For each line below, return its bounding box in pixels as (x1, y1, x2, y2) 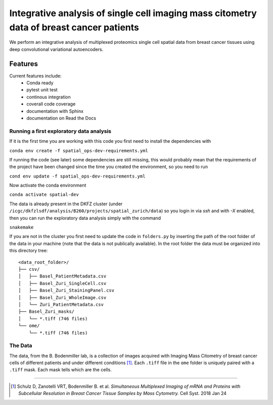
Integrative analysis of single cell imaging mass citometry (9, 8, 257, 19)
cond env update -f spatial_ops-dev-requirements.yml (9, 173, 146, 179)
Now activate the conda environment (9, 182, 86, 189)
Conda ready (26, 80, 54, 86)
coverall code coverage (26, 101, 76, 107)
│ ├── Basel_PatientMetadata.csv (18, 273, 107, 279)
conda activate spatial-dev (9, 192, 79, 198)
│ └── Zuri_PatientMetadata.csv (18, 302, 104, 307)
